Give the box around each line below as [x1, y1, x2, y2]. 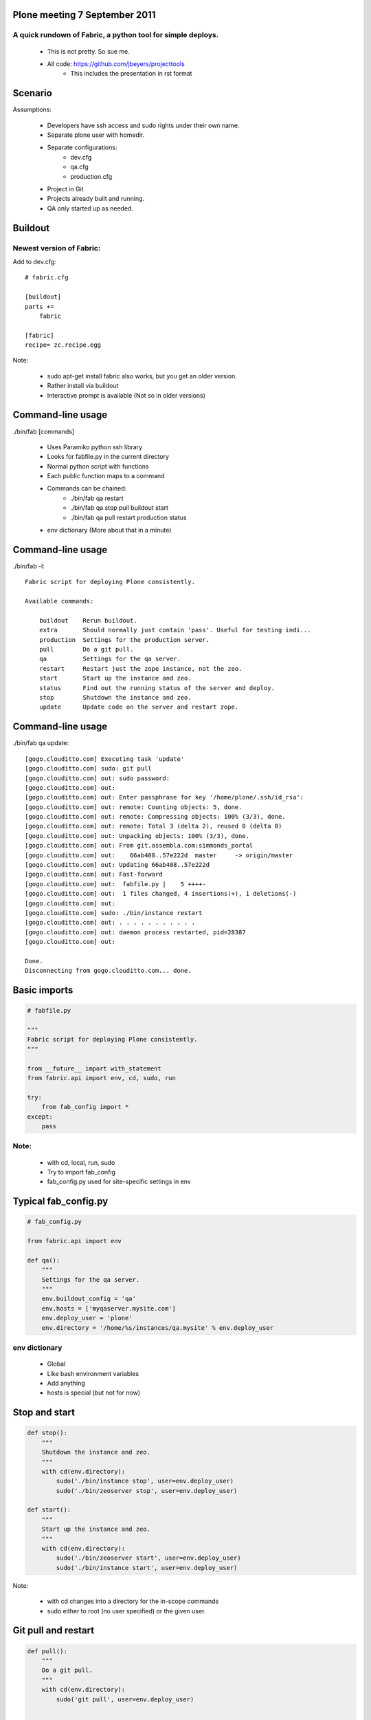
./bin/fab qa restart [70, 494, 124, 502]
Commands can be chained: [47, 484, 127, 493]
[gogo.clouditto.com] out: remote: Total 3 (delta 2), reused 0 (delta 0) [25, 822, 282, 830]
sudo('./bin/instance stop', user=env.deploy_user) [56, 1477, 234, 1485]
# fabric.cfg [25, 274, 69, 281]
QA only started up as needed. [47, 204, 134, 213]
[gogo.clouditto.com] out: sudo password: [25, 774, 170, 782]
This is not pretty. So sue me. [47, 47, 130, 55]
